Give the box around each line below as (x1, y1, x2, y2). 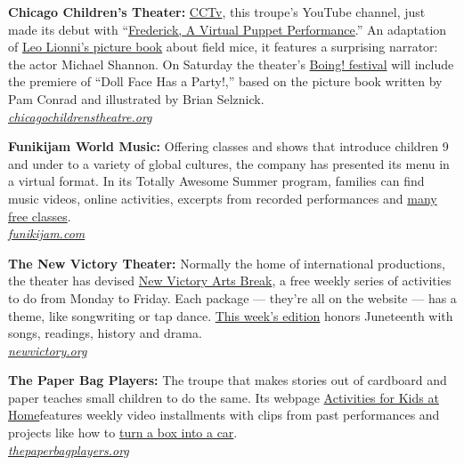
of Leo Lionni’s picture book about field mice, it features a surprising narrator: (8, 37, 438, 56)
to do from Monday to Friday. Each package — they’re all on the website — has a (8, 288, 457, 307)
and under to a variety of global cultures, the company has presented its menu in (8, 154, 450, 172)
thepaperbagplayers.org (8, 440, 129, 459)
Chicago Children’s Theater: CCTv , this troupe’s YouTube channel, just (8, 3, 426, 20)
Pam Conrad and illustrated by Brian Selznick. (8, 89, 265, 108)
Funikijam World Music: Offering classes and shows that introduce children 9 (8, 137, 449, 156)
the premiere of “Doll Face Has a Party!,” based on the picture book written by (8, 72, 443, 91)
